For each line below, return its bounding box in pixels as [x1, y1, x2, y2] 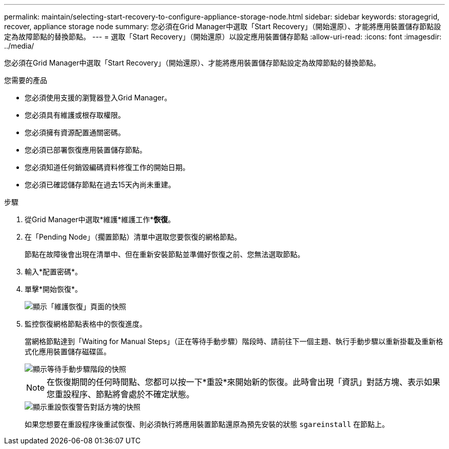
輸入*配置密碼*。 [25, 267, 83, 276]
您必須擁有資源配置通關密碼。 [25, 128, 125, 137]
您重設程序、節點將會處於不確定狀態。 [47, 389, 195, 399]
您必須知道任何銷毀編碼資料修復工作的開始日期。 [25, 163, 190, 172]
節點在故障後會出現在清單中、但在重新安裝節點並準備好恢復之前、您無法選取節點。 [25, 250, 304, 259]
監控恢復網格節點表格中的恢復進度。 [25, 319, 147, 328]
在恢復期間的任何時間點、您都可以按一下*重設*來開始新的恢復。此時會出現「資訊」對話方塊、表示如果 [47, 377, 441, 387]
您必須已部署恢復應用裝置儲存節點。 [25, 145, 147, 154]
